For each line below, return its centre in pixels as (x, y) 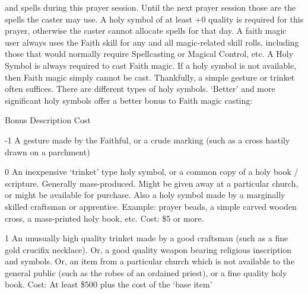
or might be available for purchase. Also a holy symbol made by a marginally (145, 195)
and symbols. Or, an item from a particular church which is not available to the (150, 261)
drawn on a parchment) (47, 151)
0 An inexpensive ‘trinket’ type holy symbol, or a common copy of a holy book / (152, 172)
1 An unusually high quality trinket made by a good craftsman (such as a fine (147, 238)
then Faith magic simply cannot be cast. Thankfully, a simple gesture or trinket (150, 77)
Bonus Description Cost (48, 120)
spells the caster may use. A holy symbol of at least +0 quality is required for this (154, 19)
